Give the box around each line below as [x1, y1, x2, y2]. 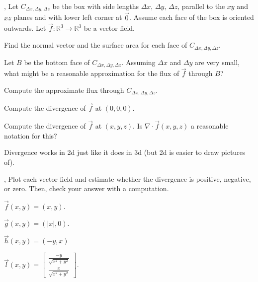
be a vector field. [84, 23, 135, 33]
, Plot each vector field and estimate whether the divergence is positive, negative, [4, 173, 251, 184]
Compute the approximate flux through [4, 84, 124, 95]
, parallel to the [177, 1, 225, 11]
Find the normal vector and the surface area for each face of [4, 40, 187, 50]
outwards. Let [4, 23, 46, 33]
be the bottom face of [24, 57, 90, 67]
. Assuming [121, 57, 156, 67]
